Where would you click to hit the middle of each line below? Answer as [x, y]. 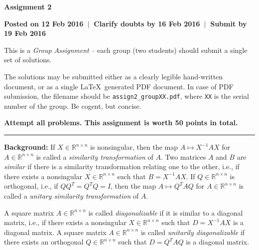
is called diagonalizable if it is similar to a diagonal [166, 212]
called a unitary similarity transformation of [71, 195]
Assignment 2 [28, 6]
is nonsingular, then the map [134, 147]
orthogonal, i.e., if [31, 186]
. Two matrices [183, 156]
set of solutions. [28, 60]
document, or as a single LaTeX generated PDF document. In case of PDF [119, 86]
